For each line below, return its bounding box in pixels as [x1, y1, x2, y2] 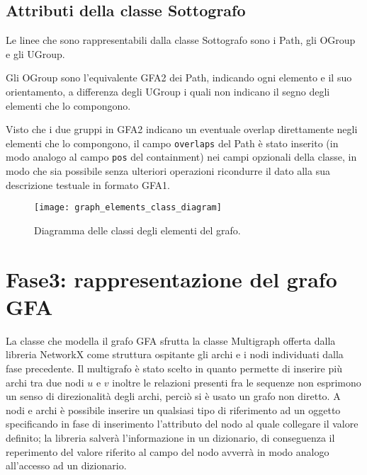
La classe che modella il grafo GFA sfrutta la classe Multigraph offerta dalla [6, 333, 336, 348]
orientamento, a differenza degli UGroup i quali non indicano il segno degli [6, 84, 330, 98]
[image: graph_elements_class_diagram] [34, 202, 222, 213]
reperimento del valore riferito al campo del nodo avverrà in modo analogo [6, 444, 329, 459]
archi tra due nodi [6, 374, 84, 389]
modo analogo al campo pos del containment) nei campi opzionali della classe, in [6, 149, 357, 164]
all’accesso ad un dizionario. [6, 458, 127, 473]
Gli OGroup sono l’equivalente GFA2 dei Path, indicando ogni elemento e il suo [6, 70, 352, 85]
